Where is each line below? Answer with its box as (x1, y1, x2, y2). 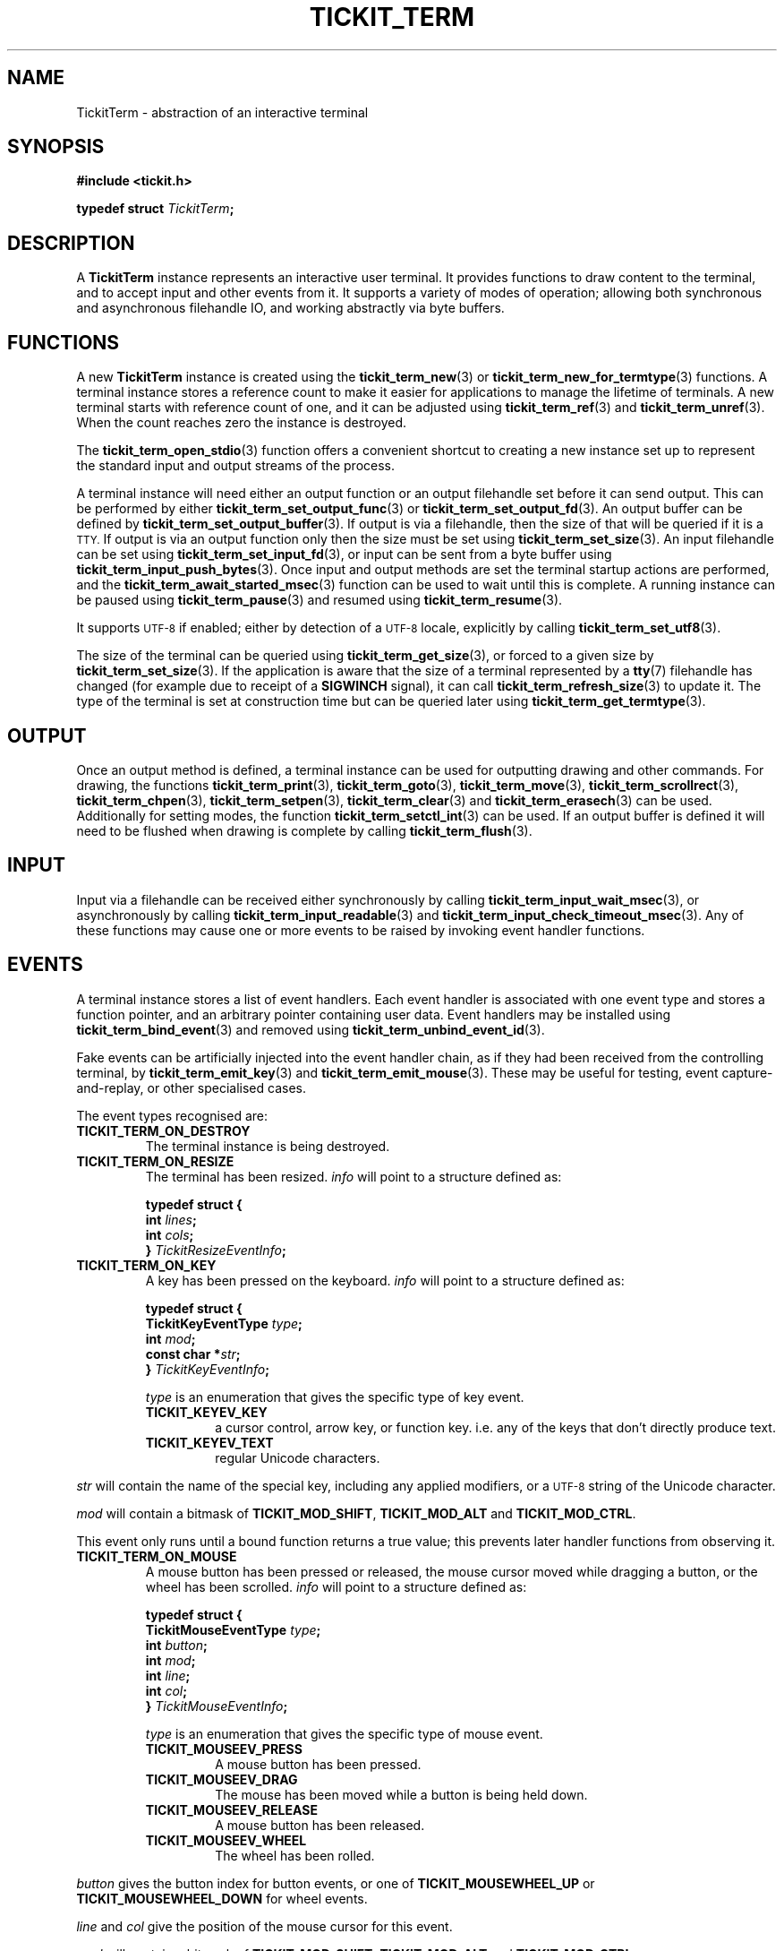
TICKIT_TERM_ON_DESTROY (76, 1122, 251, 1139)
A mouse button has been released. (215, 1817, 425, 1833)
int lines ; (145, 1211, 197, 1227)
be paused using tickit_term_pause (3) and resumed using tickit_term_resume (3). (76, 592, 563, 608)
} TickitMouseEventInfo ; (145, 1697, 288, 1714)
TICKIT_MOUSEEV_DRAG (145, 1771, 298, 1787)
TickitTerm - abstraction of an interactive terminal (76, 104, 369, 120)
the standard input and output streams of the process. (76, 458, 396, 474)
